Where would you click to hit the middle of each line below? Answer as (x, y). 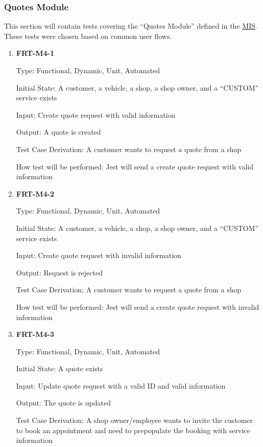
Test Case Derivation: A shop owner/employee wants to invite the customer (135, 420)
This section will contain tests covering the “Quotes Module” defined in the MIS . (131, 26)
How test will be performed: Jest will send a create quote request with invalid (138, 306)
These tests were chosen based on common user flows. (88, 36)
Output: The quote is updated (64, 403)
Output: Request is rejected (59, 272)
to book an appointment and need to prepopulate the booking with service (133, 430)
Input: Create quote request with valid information (96, 114)
